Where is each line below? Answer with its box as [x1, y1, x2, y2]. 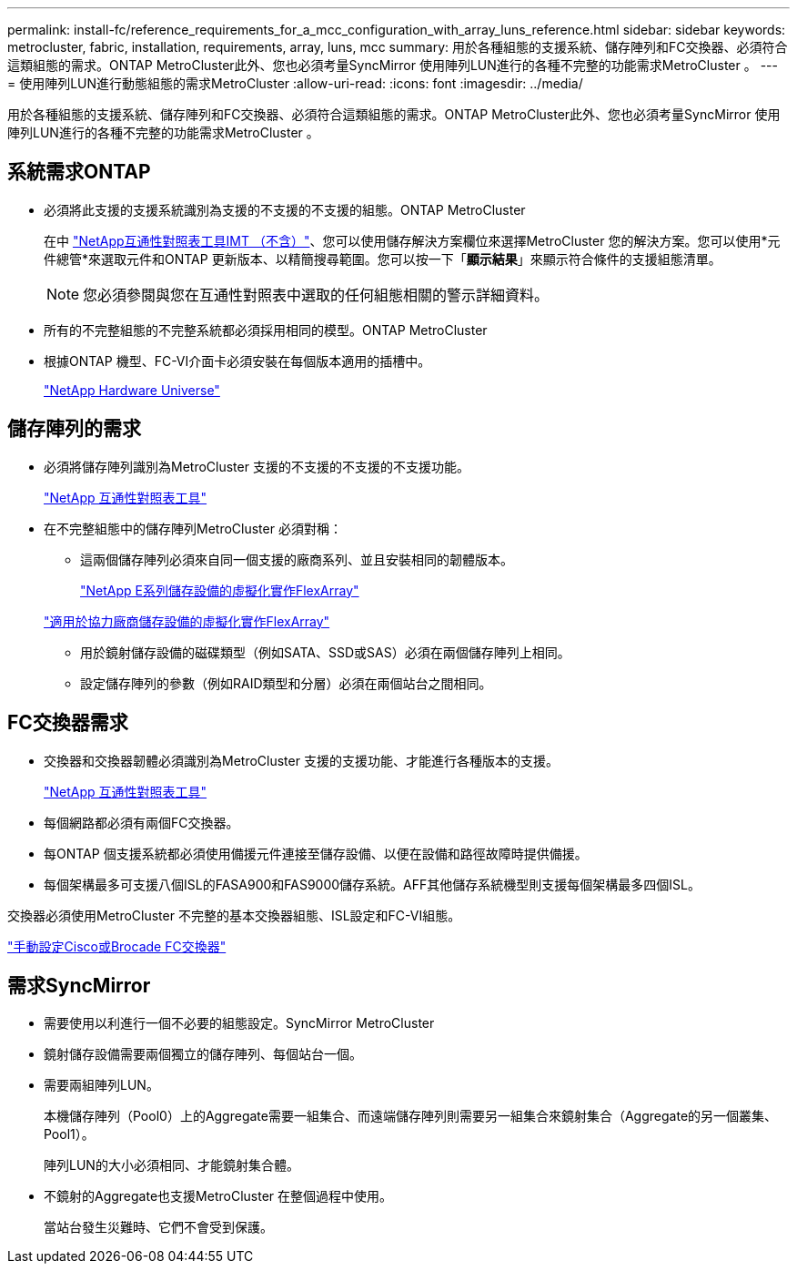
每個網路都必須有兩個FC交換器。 [44, 814, 239, 830]
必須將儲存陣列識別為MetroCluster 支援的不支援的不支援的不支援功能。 [44, 458, 469, 474]
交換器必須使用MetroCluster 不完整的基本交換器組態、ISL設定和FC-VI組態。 [7, 907, 461, 923]
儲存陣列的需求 [7, 417, 141, 441]
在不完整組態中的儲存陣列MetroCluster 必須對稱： [44, 520, 342, 536]
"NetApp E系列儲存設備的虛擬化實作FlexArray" [80, 582, 359, 598]
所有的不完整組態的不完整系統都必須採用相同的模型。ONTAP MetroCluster [44, 321, 488, 338]
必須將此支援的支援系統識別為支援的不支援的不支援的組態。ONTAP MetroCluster [44, 201, 526, 218]
